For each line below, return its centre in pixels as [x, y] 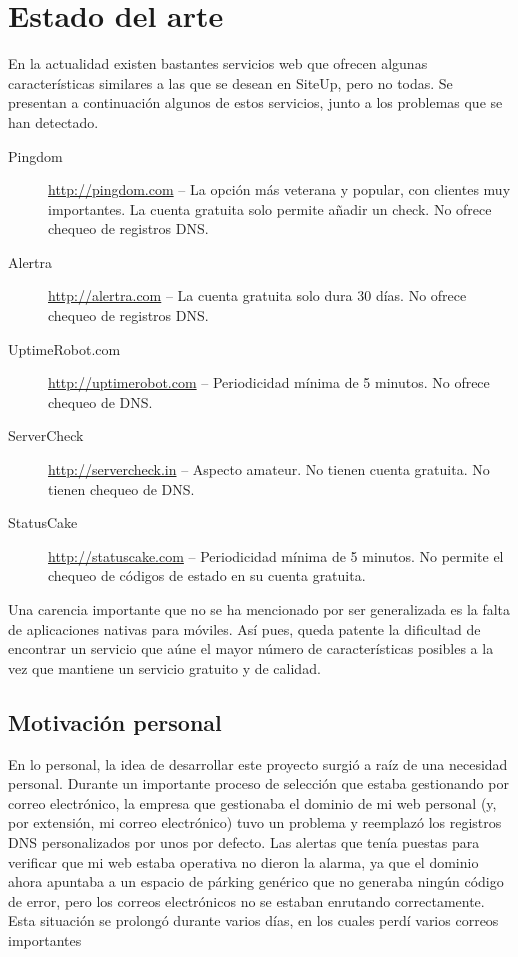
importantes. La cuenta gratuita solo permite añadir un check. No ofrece [270, 208]
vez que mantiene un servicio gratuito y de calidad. [164, 667]
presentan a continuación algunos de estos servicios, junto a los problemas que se [255, 102]
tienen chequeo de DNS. [121, 488]
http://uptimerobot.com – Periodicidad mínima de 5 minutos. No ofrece [269, 382]
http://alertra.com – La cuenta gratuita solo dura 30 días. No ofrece [257, 295]
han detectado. [53, 121]
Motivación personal [115, 721]
